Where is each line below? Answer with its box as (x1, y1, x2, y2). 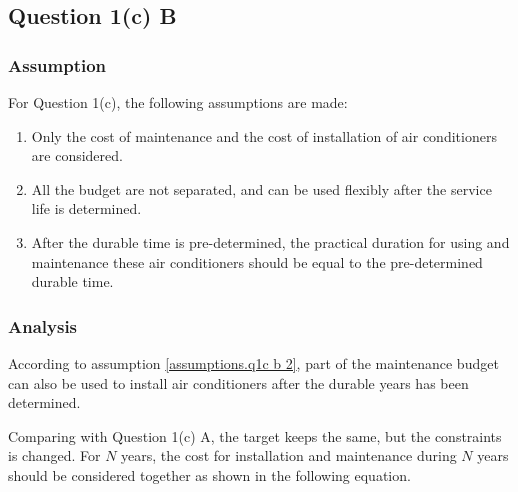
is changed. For (8, 445, 101, 466)
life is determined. (31, 198, 142, 219)
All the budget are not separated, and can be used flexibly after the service (31, 178, 492, 199)
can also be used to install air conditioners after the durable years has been (8, 372, 469, 393)
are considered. (31, 145, 123, 166)
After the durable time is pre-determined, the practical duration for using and (31, 231, 510, 252)
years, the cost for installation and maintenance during (121, 445, 457, 466)
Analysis (8, 313, 78, 338)
